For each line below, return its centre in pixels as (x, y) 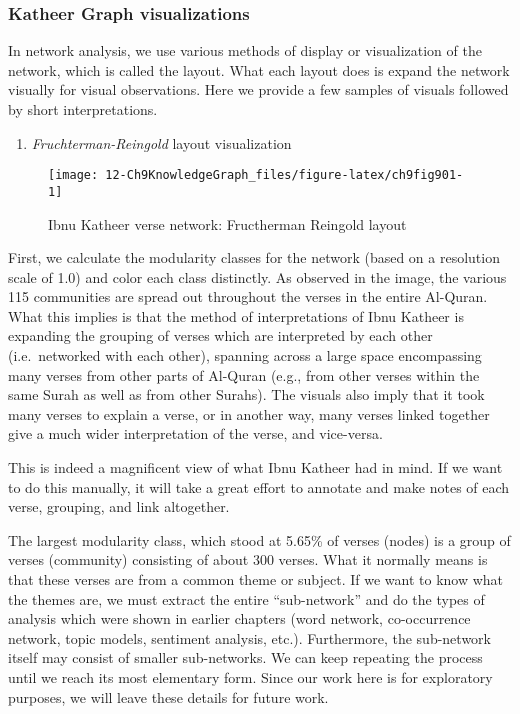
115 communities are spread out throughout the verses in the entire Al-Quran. (248, 296)
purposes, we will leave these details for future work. (168, 696)
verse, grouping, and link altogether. (119, 506)
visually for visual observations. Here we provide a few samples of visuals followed (258, 89)
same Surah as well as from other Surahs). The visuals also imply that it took (246, 394)
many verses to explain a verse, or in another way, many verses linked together (249, 413)
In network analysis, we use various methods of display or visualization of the (245, 50)
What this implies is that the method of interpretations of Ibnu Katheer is (236, 315)
